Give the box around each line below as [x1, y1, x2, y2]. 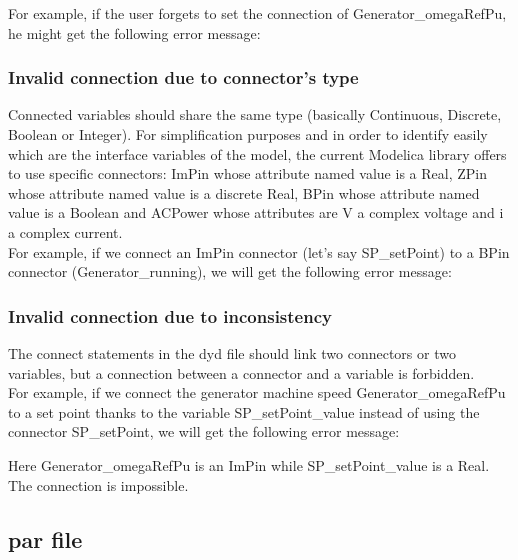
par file [8, 523, 83, 554]
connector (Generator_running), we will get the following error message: [8, 261, 452, 282]
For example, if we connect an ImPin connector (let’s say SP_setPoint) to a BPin [8, 241, 510, 262]
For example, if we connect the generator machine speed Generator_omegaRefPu [8, 382, 506, 403]
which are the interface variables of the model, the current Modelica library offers [8, 143, 507, 164]
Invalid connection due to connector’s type [8, 65, 359, 90]
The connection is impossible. [8, 474, 189, 495]
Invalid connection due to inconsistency [8, 303, 332, 328]
